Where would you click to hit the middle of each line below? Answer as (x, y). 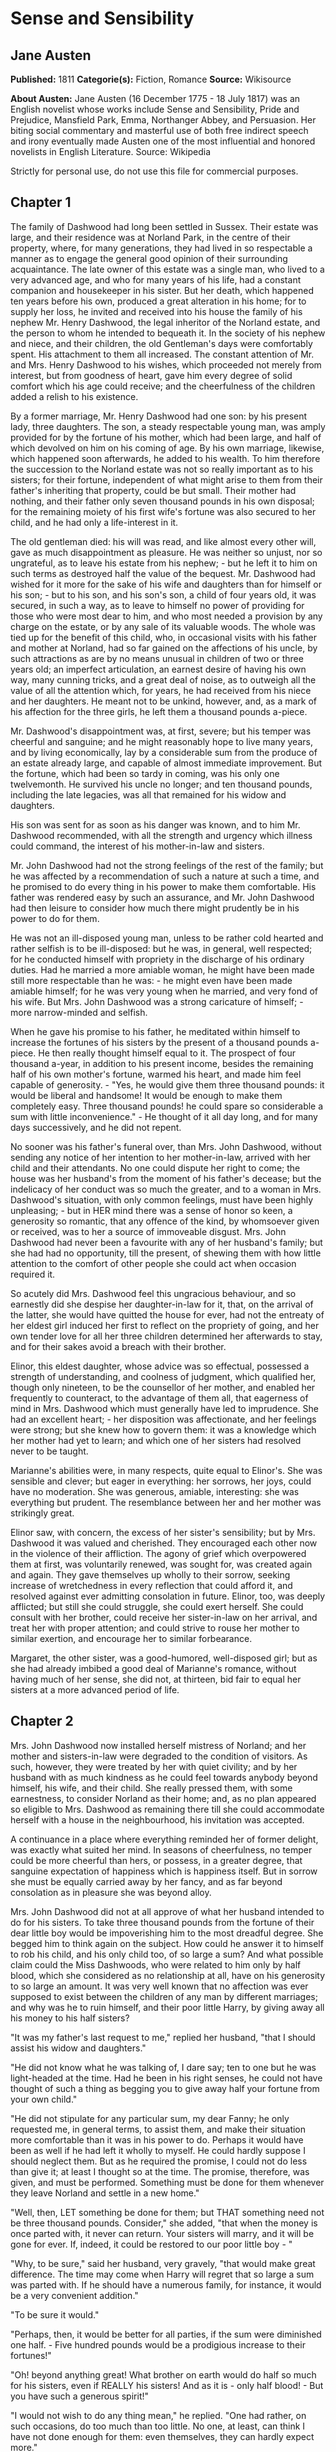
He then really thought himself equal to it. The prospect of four (167, 1053)
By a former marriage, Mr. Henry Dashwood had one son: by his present (159, 416)
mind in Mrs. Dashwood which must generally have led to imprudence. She (165, 1408)
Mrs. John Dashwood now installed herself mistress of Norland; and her (158, 1745)
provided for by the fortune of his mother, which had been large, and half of (166, 437)
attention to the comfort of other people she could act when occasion (153, 1263)
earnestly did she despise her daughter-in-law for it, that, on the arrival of (162, 1304)
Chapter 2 (42, 1721)
